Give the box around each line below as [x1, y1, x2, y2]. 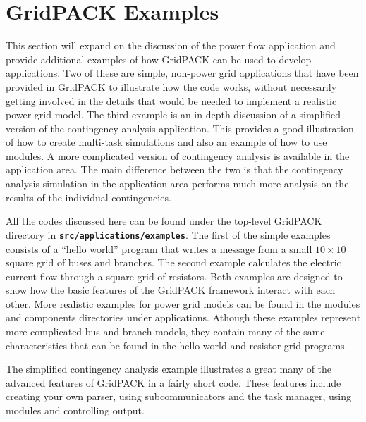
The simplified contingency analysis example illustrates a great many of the [6, 361, 332, 376]
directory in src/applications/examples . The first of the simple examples [6, 227, 331, 242]
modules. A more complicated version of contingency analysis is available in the [6, 148, 350, 163]
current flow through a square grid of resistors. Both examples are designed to [6, 268, 343, 283]
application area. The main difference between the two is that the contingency [6, 162, 343, 177]
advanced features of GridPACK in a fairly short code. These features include [6, 375, 341, 390]
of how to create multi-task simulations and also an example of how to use [6, 135, 327, 149]
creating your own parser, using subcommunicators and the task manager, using [6, 389, 351, 404]
